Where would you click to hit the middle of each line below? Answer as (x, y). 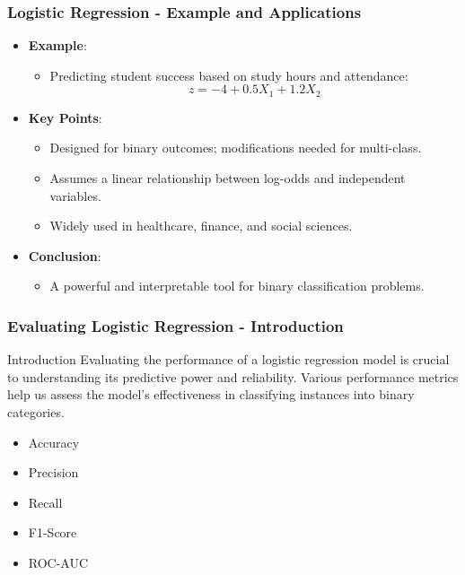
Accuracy (54, 442)
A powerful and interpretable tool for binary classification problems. (237, 286)
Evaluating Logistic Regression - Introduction (175, 325)
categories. (36, 412)
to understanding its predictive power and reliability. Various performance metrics (233, 376)
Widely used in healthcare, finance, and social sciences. (201, 226)
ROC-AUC (58, 562)
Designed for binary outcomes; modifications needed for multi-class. (236, 148)
